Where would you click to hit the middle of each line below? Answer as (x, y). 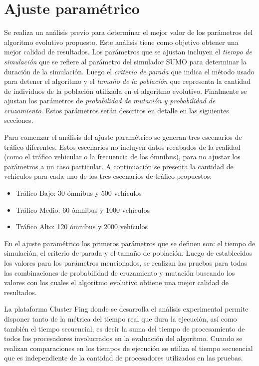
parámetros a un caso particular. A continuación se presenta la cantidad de (119, 166)
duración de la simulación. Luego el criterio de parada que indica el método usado (129, 71)
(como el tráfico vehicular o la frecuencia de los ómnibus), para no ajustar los (122, 157)
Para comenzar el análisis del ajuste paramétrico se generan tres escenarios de (123, 137)
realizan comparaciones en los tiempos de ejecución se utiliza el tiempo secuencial (129, 348)
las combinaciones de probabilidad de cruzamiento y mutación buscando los (120, 272)
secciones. (19, 120)
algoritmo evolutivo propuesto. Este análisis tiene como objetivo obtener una (121, 42)
